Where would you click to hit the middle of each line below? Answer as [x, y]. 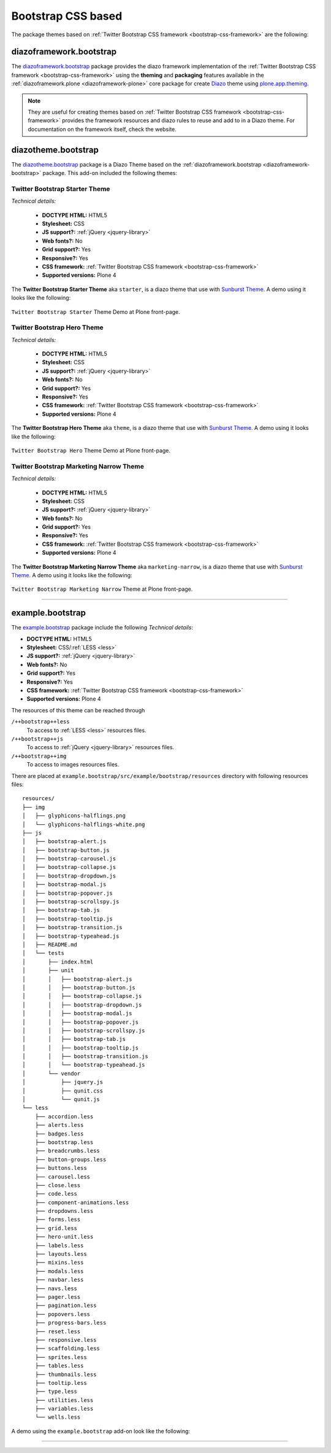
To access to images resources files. [73, 765]
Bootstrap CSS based [67, 16]
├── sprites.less [61, 1357]
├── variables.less [64, 1409]
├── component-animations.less [82, 1202]
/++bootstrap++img [39, 756]
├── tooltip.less [61, 1383]
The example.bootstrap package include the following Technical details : [102, 628]
